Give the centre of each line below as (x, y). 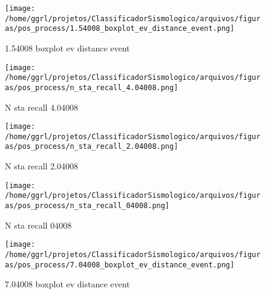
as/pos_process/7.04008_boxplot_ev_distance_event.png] (120, 265)
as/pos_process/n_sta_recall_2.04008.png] (92, 147)
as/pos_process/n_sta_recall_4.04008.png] (92, 87)
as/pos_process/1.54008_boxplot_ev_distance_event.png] (120, 29)
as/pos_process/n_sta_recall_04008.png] (87, 206)
